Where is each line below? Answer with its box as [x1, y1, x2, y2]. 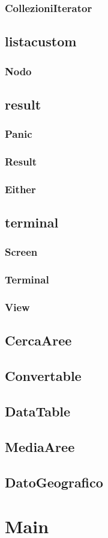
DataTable [5, 402, 71, 421]
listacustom [5, 32, 77, 51]
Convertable [5, 366, 82, 385]
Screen [5, 244, 38, 259]
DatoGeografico [5, 472, 103, 491]
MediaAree [5, 437, 75, 456]
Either [5, 181, 36, 196]
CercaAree [5, 331, 72, 350]
